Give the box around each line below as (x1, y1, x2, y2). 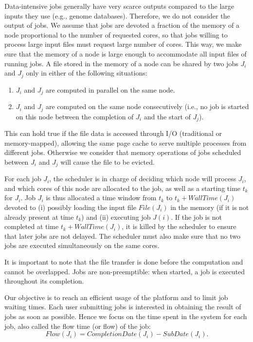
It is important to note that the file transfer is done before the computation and (4, 256, 243, 266)
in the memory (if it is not (170, 202, 249, 212)
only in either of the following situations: (26, 68, 147, 78)
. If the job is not (171, 211, 222, 222)
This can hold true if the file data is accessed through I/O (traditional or (4, 128, 222, 138)
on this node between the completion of (16, 111, 134, 121)
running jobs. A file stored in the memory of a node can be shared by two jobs (4, 58, 238, 68)
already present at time (4, 211, 74, 222)
